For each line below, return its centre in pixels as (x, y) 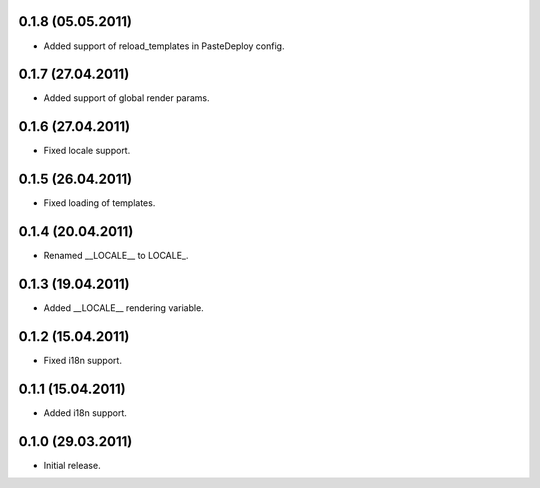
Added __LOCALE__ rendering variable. (123, 308)
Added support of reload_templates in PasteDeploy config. (164, 46)
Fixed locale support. (87, 151)
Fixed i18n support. (82, 360)
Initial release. (72, 465)
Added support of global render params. (126, 98)
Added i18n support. (85, 412)
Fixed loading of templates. (99, 203)
